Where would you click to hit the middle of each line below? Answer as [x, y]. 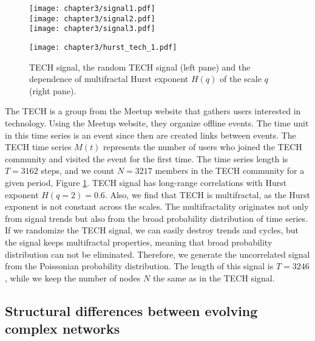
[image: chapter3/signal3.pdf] [92, 29]
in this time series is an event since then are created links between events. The [151, 135]
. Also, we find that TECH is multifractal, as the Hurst [208, 194]
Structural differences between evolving [131, 310]
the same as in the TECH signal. [214, 277]
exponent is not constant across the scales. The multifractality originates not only [157, 206]
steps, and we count [78, 170]
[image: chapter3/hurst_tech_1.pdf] [103, 47]
